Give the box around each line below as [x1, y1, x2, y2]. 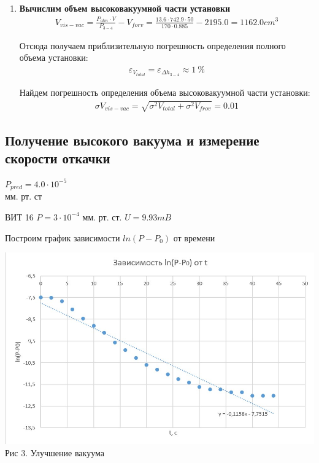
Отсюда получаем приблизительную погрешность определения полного [19, 39, 286, 52]
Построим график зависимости [5, 231, 120, 244]
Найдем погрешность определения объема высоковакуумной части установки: [19, 86, 310, 99]
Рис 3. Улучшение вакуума [5, 446, 104, 459]
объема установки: [19, 51, 88, 64]
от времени [173, 231, 215, 244]
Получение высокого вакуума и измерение [5, 130, 259, 149]
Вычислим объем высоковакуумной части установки [19, 2, 231, 14]
